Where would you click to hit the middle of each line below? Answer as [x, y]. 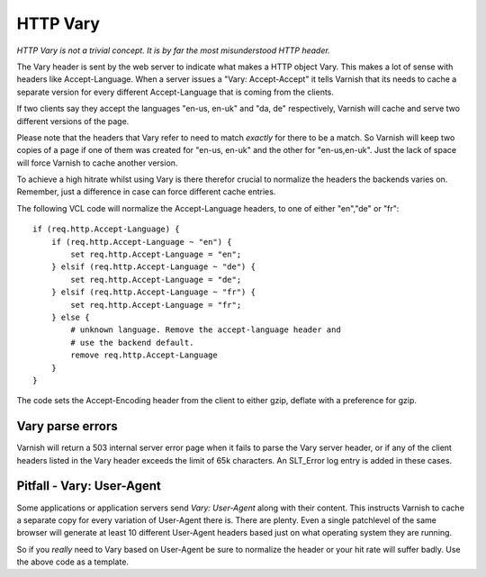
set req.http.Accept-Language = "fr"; [156, 305]
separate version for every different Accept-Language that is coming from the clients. [175, 92]
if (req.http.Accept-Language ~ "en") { [142, 242]
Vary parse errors [67, 426]
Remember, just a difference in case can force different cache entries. [146, 192]
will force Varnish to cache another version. [97, 163]
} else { [70, 317]
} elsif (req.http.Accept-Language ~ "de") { [153, 267]
